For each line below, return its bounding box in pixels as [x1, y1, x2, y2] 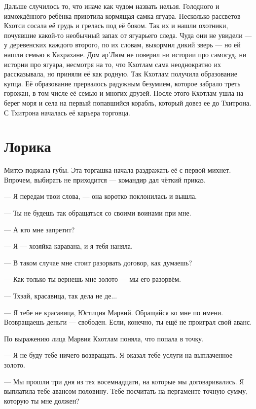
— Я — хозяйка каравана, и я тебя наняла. [4, 241, 133, 251]
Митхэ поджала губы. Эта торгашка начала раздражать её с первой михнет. [4, 165, 231, 175]
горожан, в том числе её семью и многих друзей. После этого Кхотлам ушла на [4, 88, 244, 98]
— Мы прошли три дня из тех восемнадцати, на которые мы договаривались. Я [4, 376, 244, 386]
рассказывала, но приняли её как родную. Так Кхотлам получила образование [4, 69, 237, 79]
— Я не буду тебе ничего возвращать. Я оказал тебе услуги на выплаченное [4, 350, 233, 360]
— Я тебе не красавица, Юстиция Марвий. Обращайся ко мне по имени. [4, 307, 223, 317]
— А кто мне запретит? [4, 224, 75, 234]
